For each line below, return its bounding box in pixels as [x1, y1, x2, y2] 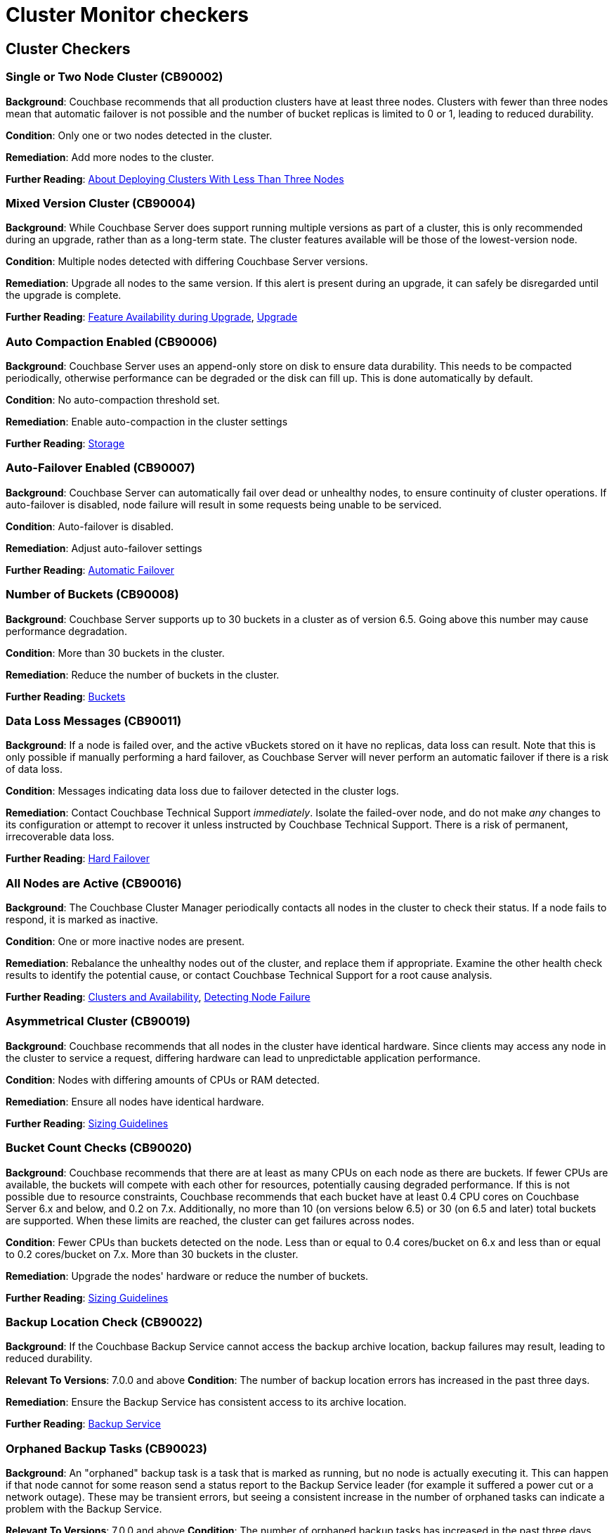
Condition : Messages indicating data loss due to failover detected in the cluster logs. [6, 785, 399, 797]
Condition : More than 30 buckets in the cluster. [6, 646, 225, 659]
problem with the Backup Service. [6, 1503, 162, 1515]
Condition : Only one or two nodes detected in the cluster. [6, 129, 273, 141]
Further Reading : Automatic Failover [6, 563, 174, 576]
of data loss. [6, 763, 63, 776]
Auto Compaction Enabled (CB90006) [6, 334, 218, 349]
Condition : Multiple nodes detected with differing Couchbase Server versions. [6, 255, 368, 268]
